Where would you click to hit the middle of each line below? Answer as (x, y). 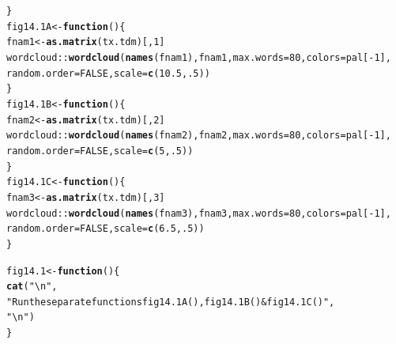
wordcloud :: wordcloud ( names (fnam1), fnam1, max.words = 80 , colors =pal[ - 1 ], (199, 57)
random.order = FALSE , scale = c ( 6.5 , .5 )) (106, 229)
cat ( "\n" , (32, 287)
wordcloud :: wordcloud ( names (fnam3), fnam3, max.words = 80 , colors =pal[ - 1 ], (199, 213)
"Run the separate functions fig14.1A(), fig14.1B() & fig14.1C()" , (171, 302)
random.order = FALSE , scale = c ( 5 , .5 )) (100, 151)
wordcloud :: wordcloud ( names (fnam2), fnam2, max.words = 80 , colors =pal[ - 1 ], (199, 136)
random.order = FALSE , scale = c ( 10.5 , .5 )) (108, 73)
